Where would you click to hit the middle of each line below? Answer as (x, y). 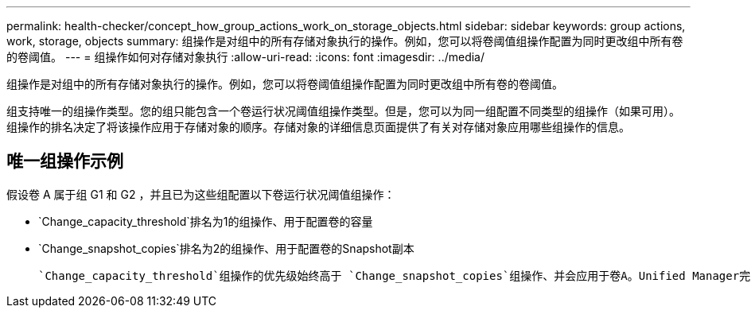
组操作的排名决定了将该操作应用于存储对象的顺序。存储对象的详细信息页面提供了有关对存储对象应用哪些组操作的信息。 (318, 127)
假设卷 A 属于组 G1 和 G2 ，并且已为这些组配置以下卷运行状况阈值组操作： (201, 194)
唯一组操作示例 (65, 161)
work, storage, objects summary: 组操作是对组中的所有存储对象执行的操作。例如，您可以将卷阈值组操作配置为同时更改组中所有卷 (345, 41)
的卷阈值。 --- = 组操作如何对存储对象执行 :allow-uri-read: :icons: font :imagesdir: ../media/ (246, 57)
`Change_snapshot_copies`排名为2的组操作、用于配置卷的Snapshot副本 (226, 248)
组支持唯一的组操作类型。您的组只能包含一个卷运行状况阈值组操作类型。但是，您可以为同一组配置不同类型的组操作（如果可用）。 (343, 111)
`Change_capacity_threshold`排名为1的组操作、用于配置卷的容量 (206, 221)
